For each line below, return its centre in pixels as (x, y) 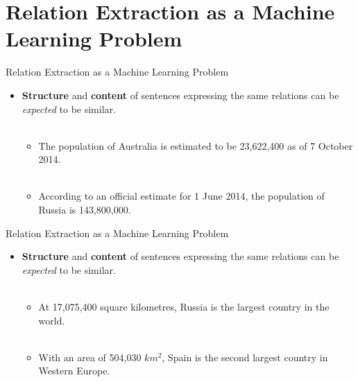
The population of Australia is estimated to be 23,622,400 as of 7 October (196, 145)
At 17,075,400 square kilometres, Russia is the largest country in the (184, 307)
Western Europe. (74, 371)
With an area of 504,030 (90, 357)
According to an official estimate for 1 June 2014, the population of (181, 196)
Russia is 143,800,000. (85, 210)
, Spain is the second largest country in (245, 357)
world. (52, 320)
